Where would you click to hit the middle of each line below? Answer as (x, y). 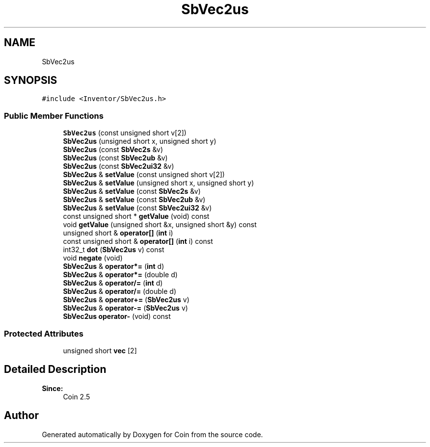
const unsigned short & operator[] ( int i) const (138, 241)
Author (21, 416)
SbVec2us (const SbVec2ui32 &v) (119, 166)
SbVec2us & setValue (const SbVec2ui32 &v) (137, 208)
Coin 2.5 (77, 396)
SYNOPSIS (31, 80)
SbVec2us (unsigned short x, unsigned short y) (140, 141)
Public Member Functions (54, 116)
